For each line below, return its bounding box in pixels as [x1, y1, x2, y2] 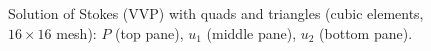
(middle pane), [206, 22, 297, 43]
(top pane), [115, 22, 184, 43]
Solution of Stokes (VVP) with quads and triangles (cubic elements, [8, 3, 424, 23]
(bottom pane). [319, 22, 413, 43]
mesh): [56, 22, 97, 43]
